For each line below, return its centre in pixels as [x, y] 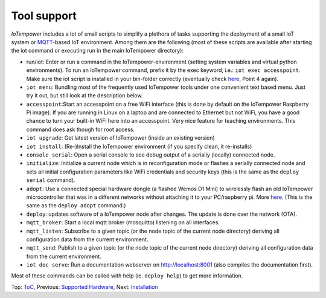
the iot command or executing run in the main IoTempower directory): [97, 51]
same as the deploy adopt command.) [76, 206]
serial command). [51, 180]
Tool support [44, 16]
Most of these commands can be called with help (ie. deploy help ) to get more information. [127, 276]
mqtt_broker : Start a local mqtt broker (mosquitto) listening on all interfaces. [123, 222]
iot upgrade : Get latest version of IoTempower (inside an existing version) [121, 138]
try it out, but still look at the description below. [85, 96]
